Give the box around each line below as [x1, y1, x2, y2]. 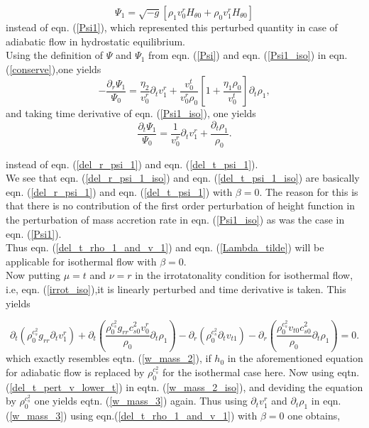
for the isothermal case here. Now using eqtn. [163, 365, 360, 380]
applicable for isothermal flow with [6, 253, 157, 268]
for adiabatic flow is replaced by [6, 365, 145, 380]
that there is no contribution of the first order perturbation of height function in [6, 198, 356, 213]
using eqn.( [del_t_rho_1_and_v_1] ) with [70, 408, 258, 423]
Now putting [6, 268, 61, 282]
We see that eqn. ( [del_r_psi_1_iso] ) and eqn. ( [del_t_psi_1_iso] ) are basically [6, 170, 360, 185]
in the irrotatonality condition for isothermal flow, [135, 268, 353, 282]
